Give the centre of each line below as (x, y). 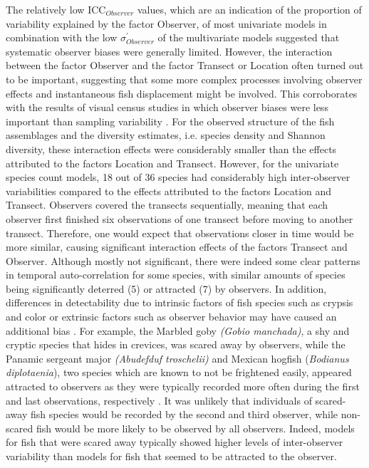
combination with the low (62, 37)
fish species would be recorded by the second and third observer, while (184, 414)
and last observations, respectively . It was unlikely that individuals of (159, 400)
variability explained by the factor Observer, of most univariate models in (166, 23)
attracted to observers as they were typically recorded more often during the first (183, 386)
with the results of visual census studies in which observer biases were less (167, 107)
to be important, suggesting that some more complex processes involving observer (184, 79)
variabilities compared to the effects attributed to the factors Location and (169, 191)
